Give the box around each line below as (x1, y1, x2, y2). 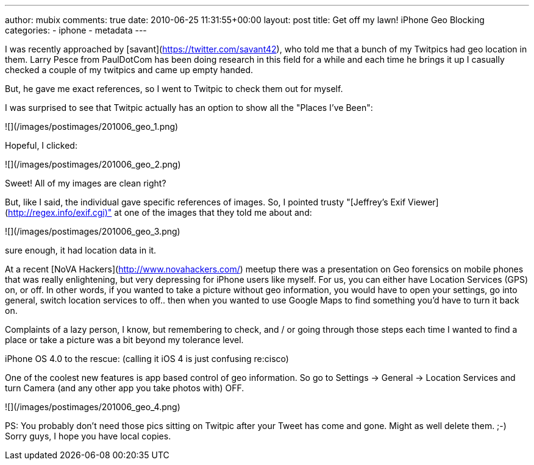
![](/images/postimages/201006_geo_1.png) (5, 121, 179, 132)
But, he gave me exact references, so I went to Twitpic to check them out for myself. (5, 83, 343, 94)
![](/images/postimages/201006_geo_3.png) (5, 226, 180, 236)
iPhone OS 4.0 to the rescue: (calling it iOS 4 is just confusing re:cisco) (5, 353, 289, 364)
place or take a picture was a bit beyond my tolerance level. (5, 335, 244, 345)
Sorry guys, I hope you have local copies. (5, 431, 171, 441)
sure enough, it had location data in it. (5, 245, 157, 255)
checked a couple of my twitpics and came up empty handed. (5, 65, 254, 75)
